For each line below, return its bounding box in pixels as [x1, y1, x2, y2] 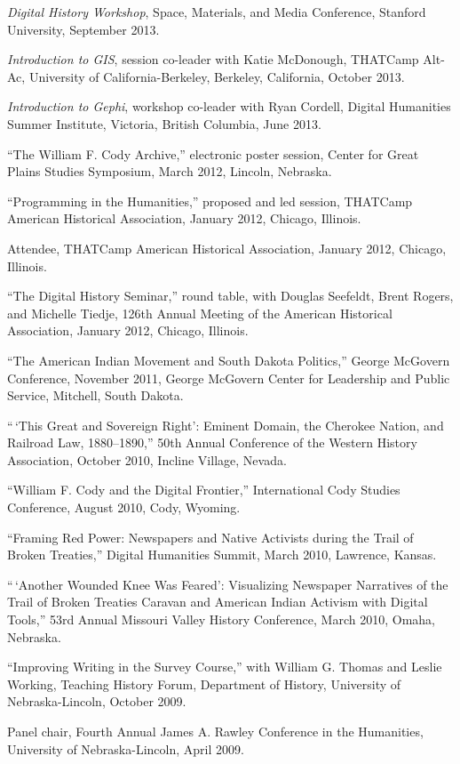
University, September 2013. [7, 20, 160, 38]
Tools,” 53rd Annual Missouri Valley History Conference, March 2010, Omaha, [7, 610, 435, 629]
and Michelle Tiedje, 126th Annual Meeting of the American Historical [7, 303, 393, 322]
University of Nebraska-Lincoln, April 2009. [7, 739, 244, 758]
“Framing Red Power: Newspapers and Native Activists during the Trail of [7, 527, 414, 546]
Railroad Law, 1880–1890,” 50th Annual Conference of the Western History [7, 433, 417, 452]
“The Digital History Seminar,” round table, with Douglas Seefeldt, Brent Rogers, [7, 286, 454, 305]
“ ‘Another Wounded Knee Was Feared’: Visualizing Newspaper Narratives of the [7, 575, 448, 593]
